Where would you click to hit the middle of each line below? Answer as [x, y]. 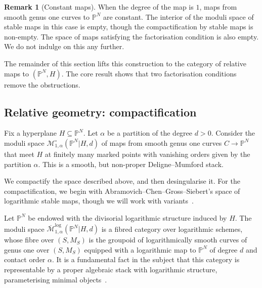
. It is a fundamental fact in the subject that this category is [146, 259]
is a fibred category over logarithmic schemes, [172, 229]
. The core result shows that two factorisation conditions [149, 73]
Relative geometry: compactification [100, 112]
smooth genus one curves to [47, 16]
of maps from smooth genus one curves [162, 142]
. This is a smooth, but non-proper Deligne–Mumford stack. [131, 164]
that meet [19, 154]
